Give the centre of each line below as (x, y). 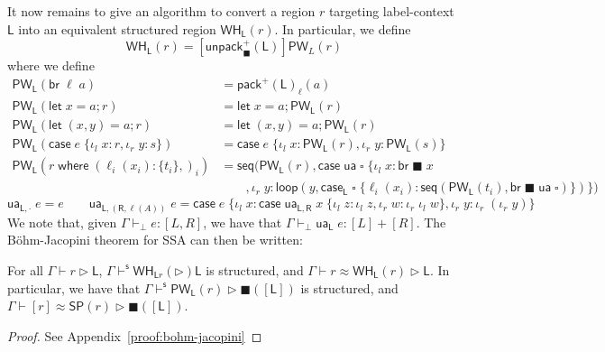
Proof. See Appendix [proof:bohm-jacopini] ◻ (135, 335)
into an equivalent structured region (117, 28)
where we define (51, 65)
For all (25, 269)
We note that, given (62, 222)
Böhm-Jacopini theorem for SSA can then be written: (155, 240)
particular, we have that (74, 287)
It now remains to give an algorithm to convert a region (161, 11)
